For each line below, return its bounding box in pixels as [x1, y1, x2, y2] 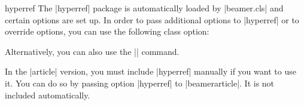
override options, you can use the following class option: [5, 25, 209, 38]
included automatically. [5, 88, 90, 101]
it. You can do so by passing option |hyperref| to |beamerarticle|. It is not [5, 76, 275, 89]
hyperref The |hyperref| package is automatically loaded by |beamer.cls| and [5, 2, 284, 14]
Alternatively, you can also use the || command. [5, 45, 180, 57]
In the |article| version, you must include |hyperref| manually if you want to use [5, 65, 296, 78]
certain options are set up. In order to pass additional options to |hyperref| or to [5, 13, 299, 26]
